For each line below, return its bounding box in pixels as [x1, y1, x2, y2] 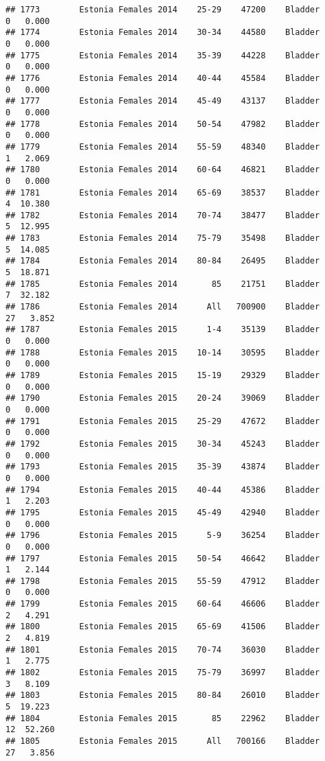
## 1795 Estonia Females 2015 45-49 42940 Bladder [5, 507, 320, 517]
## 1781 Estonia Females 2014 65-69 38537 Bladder [5, 187, 320, 198]
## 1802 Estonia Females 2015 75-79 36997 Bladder [5, 668, 320, 678]
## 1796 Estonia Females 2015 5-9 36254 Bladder [5, 530, 320, 541]
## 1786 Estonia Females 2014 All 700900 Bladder [5, 302, 320, 312]
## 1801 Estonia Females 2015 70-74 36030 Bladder [5, 644, 320, 655]
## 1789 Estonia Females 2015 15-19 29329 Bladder [5, 371, 320, 380]
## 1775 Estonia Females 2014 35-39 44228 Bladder [5, 50, 320, 60]
